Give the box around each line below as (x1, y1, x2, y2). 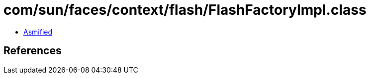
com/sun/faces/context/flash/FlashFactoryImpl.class (3, 1, 367, 18)
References (3, 44, 62, 57)
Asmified (23, 27, 53, 36)
